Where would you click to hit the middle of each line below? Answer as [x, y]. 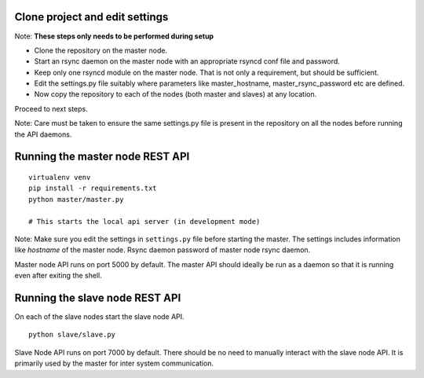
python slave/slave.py [72, 335]
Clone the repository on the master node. [101, 50]
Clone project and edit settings [91, 17]
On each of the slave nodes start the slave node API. [99, 317]
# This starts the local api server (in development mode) [144, 221]
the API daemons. [43, 134]
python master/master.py [76, 199]
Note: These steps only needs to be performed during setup [114, 36]
